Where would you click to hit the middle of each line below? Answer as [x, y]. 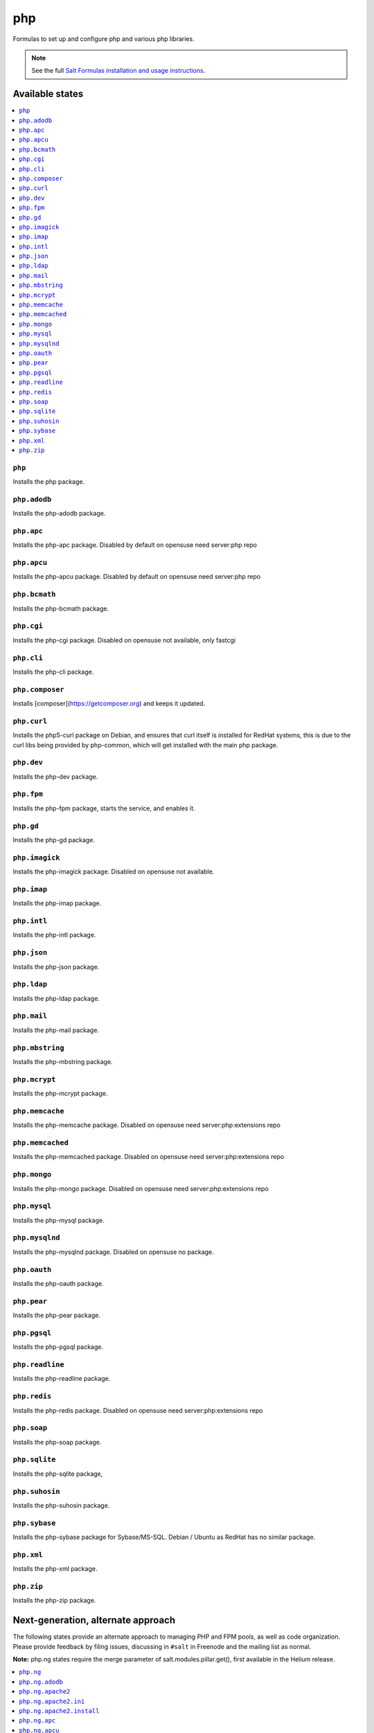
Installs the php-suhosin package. [61, 1505]
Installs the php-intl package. [54, 935]
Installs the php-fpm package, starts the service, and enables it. [104, 808]
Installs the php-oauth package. [58, 1283]
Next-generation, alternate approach [94, 1620]
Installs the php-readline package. [62, 1379]
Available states [48, 94]
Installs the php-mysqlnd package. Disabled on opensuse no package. [113, 1252]
